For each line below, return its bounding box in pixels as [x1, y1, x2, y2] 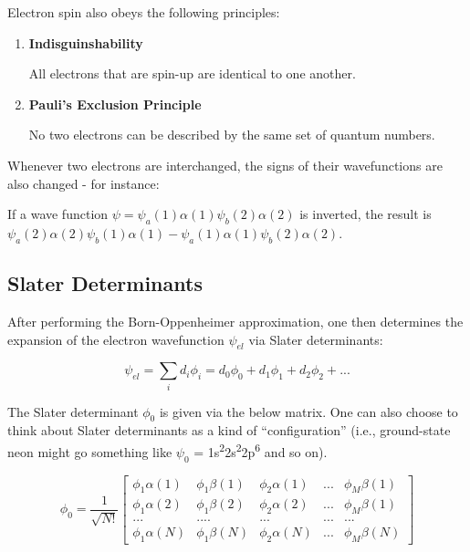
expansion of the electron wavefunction [7, 329, 225, 349]
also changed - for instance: [7, 173, 160, 193]
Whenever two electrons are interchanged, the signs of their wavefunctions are [7, 155, 443, 174]
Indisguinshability [28, 33, 143, 52]
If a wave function [7, 204, 109, 224]
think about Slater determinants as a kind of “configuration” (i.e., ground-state [7, 421, 451, 440]
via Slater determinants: [248, 329, 383, 349]
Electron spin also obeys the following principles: [7, 3, 280, 21]
